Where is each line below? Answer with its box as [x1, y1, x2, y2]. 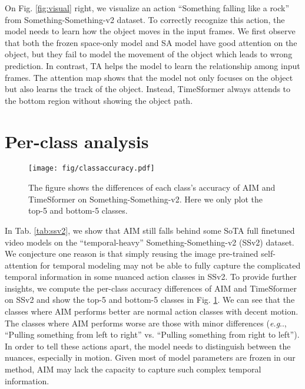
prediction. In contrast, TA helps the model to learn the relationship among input [5, 59, 300, 71]
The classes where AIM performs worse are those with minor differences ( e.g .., [5, 316, 287, 329]
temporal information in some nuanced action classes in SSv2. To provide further [5, 270, 297, 283]
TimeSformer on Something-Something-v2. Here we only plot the [28, 192, 263, 205]
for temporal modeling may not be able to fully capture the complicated [40, 259, 301, 271]
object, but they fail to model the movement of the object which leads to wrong [5, 48, 293, 60]
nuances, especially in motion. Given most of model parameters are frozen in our [5, 351, 296, 364]
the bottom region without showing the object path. [5, 94, 193, 106]
